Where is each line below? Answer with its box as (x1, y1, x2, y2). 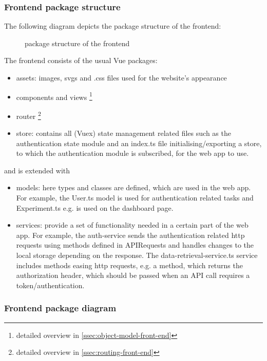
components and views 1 (16, 90, 92, 102)
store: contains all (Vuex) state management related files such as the (16, 128, 231, 138)
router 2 (16, 109, 41, 121)
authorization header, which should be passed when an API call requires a (16, 270, 250, 280)
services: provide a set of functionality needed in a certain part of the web (16, 219, 249, 230)
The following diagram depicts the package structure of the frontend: (4, 21, 221, 31)
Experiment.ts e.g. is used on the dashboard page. (16, 202, 174, 213)
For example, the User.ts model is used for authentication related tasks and (16, 192, 254, 203)
